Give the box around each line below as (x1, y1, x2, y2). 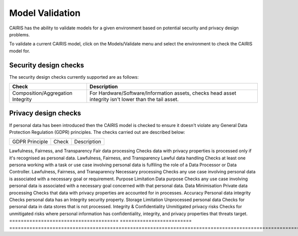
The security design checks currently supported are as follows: (9, 74, 139, 80)
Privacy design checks (9, 109, 81, 118)
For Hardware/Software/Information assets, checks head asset (89, 90, 236, 97)
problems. (9, 31, 30, 37)
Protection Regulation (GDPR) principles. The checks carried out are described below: (9, 129, 186, 135)
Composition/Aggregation (12, 90, 73, 97)
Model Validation (9, 7, 80, 18)
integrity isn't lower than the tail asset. (89, 96, 179, 103)
